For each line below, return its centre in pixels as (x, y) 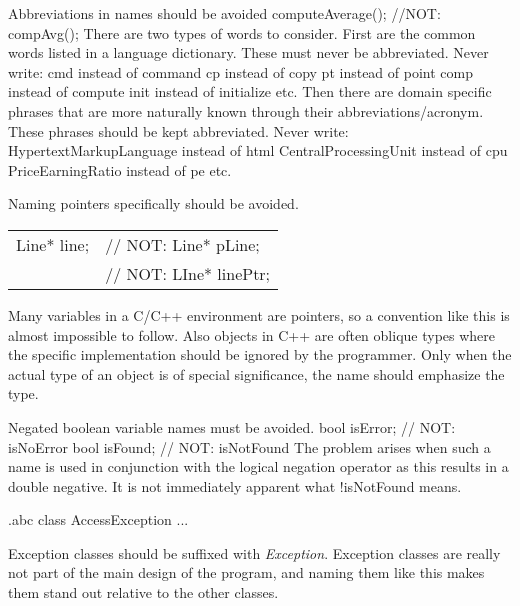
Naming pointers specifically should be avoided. (153, 203)
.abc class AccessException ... (98, 519)
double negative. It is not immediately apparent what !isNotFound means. (235, 485)
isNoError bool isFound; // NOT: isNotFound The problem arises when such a (249, 446)
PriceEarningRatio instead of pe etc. (120, 169)
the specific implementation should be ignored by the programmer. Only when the (260, 354)
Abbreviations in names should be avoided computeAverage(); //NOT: (224, 13)
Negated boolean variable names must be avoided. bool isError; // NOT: (232, 426)
